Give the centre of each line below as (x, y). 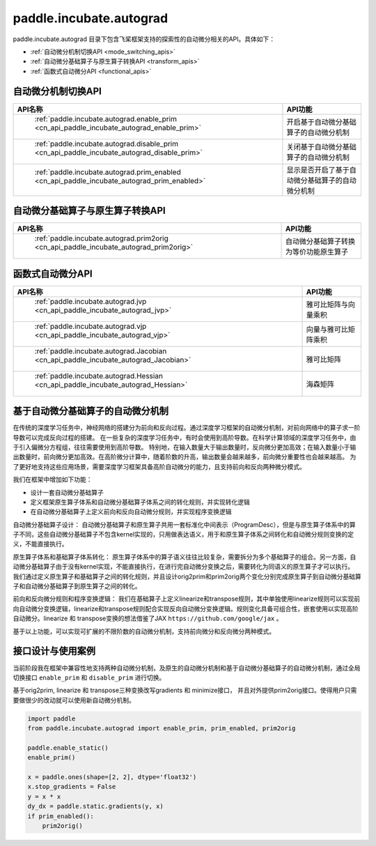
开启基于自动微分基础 (321, 122)
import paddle (52, 718)
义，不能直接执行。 (40, 544)
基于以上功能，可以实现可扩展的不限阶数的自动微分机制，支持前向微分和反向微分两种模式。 (144, 631)
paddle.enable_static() (68, 748)
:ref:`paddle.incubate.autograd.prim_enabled (108, 172)
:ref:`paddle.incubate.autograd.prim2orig (101, 238)
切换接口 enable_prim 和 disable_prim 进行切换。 (89, 677)
